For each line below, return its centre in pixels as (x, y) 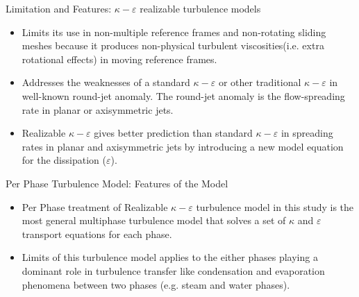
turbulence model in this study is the (275, 206)
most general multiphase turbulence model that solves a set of (154, 220)
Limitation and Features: (59, 8)
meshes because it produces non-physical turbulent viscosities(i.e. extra (173, 45)
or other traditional (260, 82)
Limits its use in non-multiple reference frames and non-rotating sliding (174, 32)
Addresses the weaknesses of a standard (106, 82)
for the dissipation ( (64, 160)
